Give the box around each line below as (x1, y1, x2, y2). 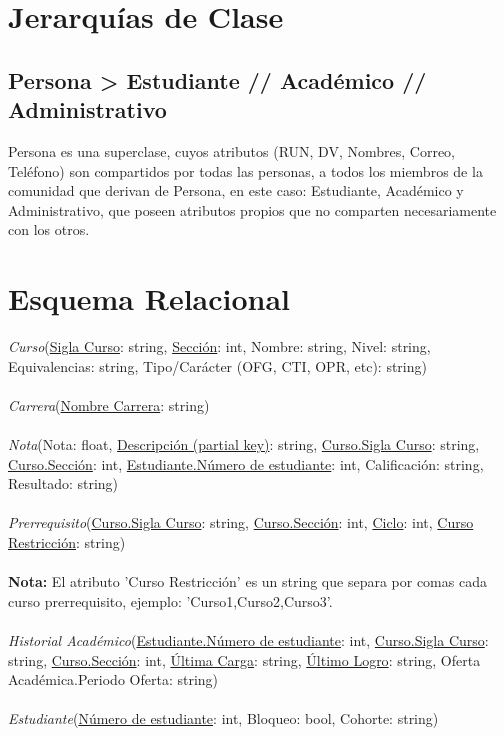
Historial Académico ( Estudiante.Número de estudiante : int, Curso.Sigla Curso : (8, 629, 489, 650)
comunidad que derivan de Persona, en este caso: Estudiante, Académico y (8, 180, 464, 201)
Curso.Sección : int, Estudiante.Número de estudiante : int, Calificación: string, (8, 453, 484, 474)
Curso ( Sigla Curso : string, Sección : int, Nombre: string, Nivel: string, (8, 336, 431, 357)
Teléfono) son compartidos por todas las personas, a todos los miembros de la (8, 160, 483, 181)
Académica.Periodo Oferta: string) (8, 669, 219, 690)
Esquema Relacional (8, 278, 291, 319)
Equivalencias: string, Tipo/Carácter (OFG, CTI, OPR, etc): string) (8, 355, 427, 376)
